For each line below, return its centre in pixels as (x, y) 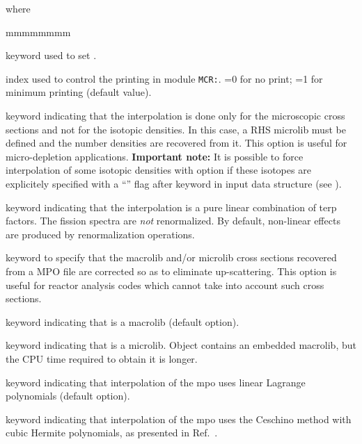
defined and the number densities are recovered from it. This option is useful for (176, 143)
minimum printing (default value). (79, 92)
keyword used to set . (51, 55)
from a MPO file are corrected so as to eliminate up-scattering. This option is (171, 271)
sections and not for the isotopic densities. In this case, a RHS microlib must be (176, 129)
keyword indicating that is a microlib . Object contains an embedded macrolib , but (181, 345)
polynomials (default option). (68, 396)
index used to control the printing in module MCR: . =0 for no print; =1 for (164, 78)
